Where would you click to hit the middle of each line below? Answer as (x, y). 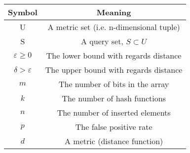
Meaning (114, 12)
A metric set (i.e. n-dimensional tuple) (114, 27)
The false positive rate (114, 127)
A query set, (102, 41)
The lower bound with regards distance (114, 55)
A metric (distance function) (114, 141)
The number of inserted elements (114, 112)
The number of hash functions (114, 98)
